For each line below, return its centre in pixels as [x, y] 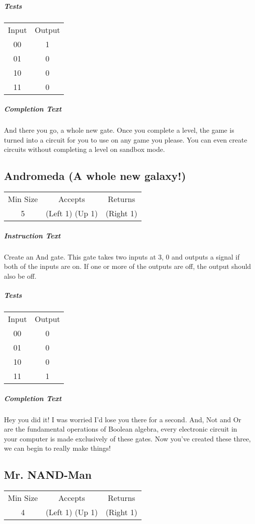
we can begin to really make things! [57, 448]
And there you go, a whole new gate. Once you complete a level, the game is [119, 130]
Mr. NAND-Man [48, 475]
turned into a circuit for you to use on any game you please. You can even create [126, 139]
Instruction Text [32, 235]
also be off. [20, 276]
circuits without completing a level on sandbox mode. [85, 149]
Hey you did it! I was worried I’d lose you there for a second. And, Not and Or [123, 419]
